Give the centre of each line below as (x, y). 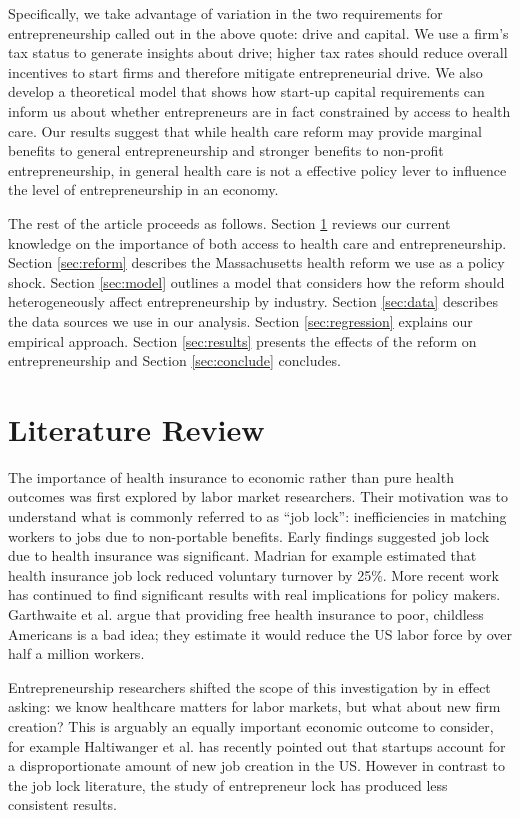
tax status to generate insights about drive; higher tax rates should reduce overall (258, 52)
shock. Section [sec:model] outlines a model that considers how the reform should (256, 281)
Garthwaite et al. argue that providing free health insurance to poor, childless (246, 613)
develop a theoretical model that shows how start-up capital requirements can (246, 91)
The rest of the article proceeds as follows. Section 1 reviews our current (229, 222)
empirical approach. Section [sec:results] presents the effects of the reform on (242, 340)
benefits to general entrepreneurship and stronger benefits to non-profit (226, 150)
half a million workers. (76, 653)
